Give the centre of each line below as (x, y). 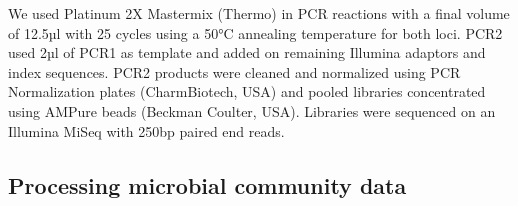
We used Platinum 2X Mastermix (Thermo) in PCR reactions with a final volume (259, 13)
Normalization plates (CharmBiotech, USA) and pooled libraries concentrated (247, 91)
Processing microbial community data (207, 184)
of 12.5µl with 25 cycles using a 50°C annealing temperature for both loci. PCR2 (255, 32)
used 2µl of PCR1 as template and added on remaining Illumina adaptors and (247, 52)
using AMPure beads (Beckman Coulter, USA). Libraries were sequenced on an (252, 110)
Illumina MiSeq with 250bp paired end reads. (146, 130)
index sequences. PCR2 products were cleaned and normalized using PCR (234, 71)
